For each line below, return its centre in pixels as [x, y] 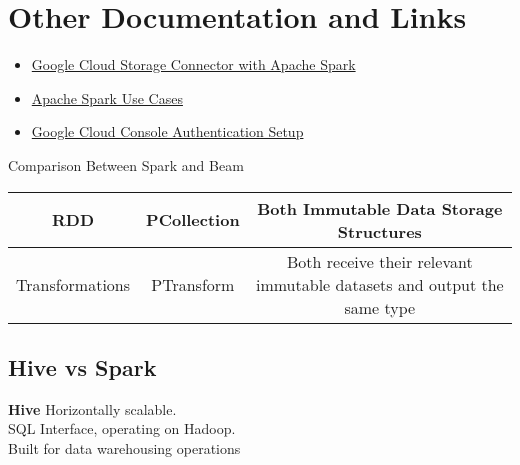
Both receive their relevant [379, 261]
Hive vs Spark [82, 366]
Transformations [73, 284]
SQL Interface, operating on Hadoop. [122, 428]
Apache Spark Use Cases [107, 97]
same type [380, 307]
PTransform [193, 284]
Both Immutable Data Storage [380, 208]
